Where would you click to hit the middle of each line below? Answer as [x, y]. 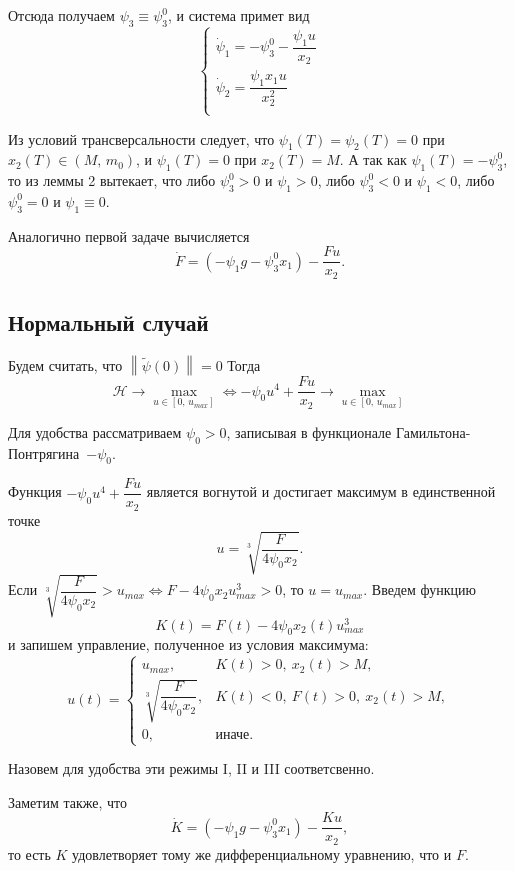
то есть [29, 853]
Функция [35, 491]
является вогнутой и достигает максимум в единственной [321, 491]
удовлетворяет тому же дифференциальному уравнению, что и [262, 853]
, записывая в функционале [309, 431]
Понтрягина [44, 452]
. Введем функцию [420, 589]
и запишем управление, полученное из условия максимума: [188, 644]
